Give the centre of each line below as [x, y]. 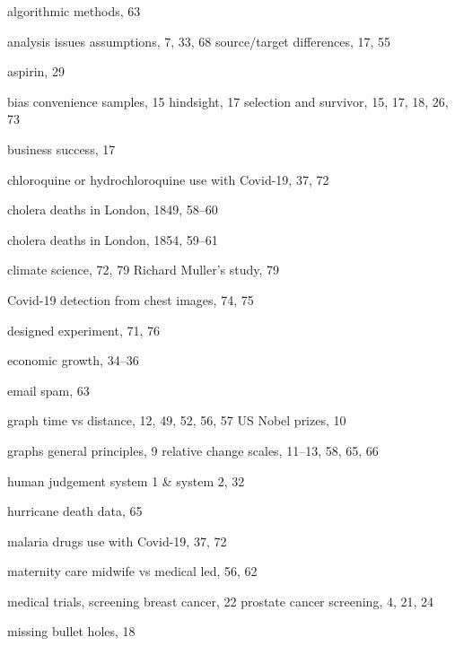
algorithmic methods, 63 [74, 11]
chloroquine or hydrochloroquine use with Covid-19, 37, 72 [168, 179]
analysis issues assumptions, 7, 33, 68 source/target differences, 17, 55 [199, 41]
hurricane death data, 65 [75, 511]
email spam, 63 [48, 390]
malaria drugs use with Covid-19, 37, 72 [117, 541]
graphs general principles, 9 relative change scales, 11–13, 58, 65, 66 [193, 450]
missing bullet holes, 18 [71, 631]
